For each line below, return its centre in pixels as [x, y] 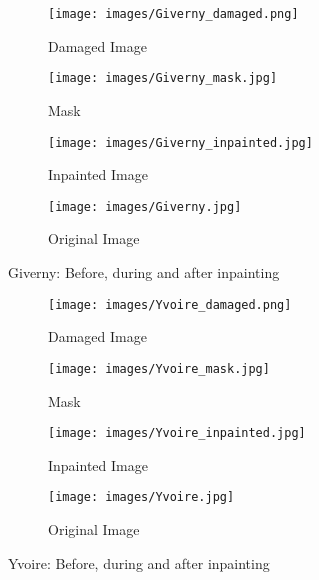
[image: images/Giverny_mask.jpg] [163, 78]
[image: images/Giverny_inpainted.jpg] [180, 142]
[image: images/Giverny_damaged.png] [173, 14]
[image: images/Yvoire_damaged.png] [170, 304]
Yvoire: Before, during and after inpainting [139, 562]
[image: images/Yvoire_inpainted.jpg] [177, 433]
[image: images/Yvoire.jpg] [141, 497]
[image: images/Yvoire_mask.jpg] [159, 368]
